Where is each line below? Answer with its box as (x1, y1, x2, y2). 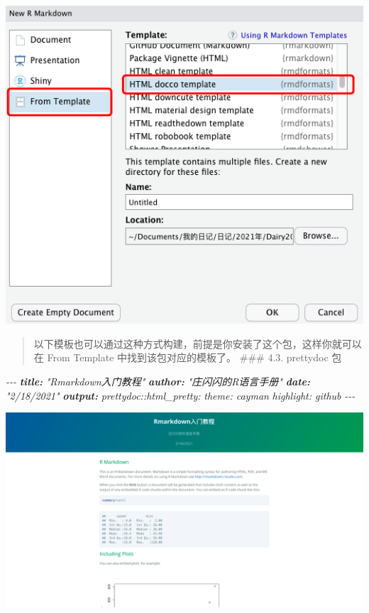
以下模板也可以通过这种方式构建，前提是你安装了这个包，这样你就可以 (33, 336, 362, 351)
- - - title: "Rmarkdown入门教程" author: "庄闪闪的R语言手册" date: (6, 373, 310, 388)
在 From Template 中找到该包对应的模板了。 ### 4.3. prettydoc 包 (33, 350, 342, 365)
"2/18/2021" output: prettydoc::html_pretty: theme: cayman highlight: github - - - (6, 388, 356, 403)
